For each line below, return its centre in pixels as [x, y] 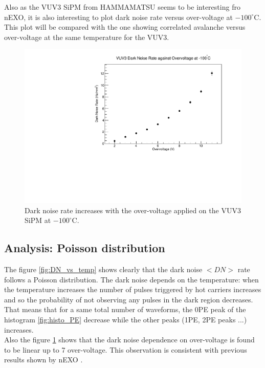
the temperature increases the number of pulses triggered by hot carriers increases [133, 289]
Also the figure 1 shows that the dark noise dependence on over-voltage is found [129, 340]
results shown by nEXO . [43, 360]
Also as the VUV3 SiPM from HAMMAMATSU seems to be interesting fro [122, 7]
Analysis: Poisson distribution [85, 248]
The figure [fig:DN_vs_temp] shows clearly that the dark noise [103, 269]
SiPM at [38, 220]
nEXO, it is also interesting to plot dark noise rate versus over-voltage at [118, 17]
